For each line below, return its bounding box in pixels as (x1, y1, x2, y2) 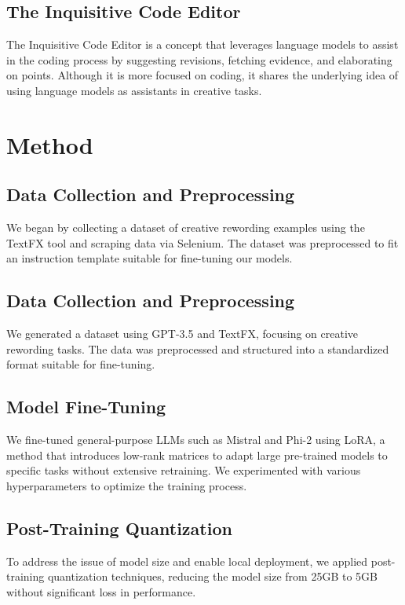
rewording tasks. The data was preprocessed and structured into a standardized (6, 340, 389, 357)
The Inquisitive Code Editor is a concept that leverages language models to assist (6, 36, 399, 53)
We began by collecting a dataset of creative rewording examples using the (6, 219, 365, 236)
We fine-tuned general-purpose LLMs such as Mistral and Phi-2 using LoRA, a (6, 431, 385, 448)
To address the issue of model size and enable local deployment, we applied (6, 552, 368, 569)
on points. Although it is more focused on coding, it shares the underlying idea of (6, 67, 399, 83)
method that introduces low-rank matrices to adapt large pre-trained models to (6, 446, 388, 463)
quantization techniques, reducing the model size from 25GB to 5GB (47, 568, 378, 585)
